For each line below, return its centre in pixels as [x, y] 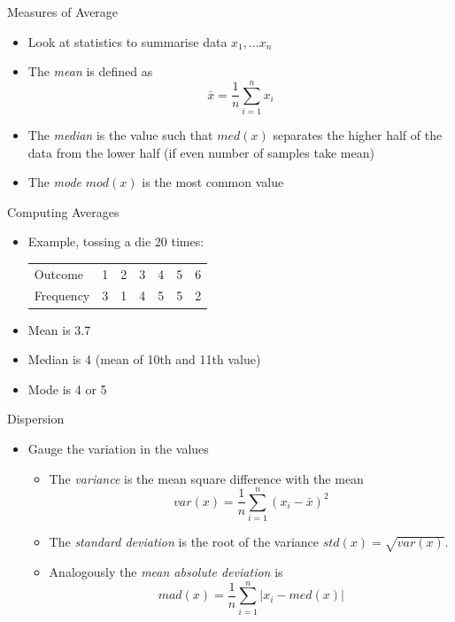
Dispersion [36, 419]
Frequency [62, 295]
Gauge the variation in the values [118, 448]
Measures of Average [63, 12]
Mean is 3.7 [59, 329]
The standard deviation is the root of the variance [184, 542]
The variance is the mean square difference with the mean [206, 478]
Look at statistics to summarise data [127, 41]
